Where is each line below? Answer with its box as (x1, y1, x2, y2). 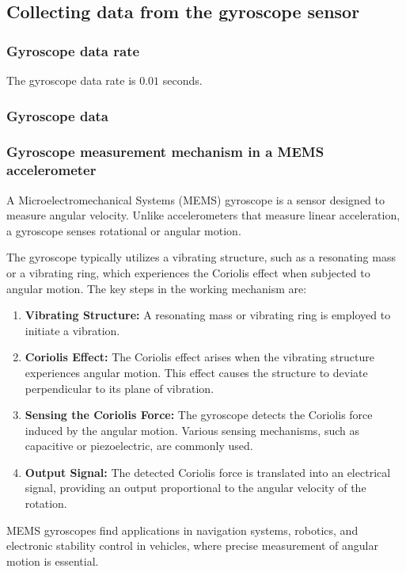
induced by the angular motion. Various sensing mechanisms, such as (25, 421, 359, 438)
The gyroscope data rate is (6, 72, 136, 88)
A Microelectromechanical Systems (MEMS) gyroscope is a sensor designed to (6, 191, 385, 208)
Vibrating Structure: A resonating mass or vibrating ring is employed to (25, 307, 391, 323)
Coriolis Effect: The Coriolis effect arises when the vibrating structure (25, 349, 375, 365)
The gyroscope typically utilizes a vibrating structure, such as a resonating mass (6, 249, 396, 265)
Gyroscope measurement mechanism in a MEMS (6, 142, 324, 162)
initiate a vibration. (25, 322, 120, 338)
